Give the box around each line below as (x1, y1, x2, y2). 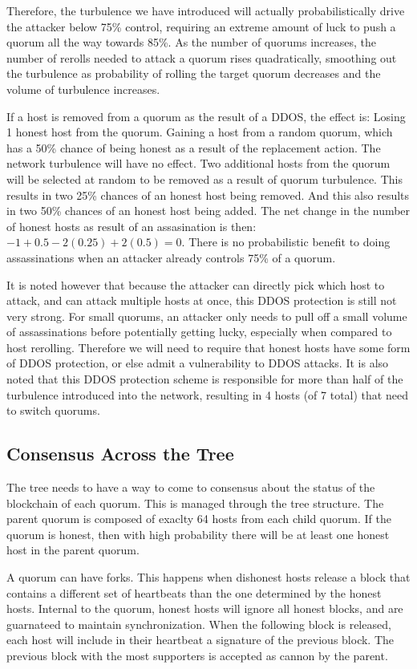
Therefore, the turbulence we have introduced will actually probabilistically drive (6, 2, 405, 18)
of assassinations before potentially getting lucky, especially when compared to (6, 323, 392, 340)
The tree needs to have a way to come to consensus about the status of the (6, 479, 375, 496)
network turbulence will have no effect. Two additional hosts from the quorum (6, 155, 391, 172)
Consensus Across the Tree (6, 441, 234, 466)
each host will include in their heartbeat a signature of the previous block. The (6, 631, 395, 648)
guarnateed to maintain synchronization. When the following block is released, (6, 615, 391, 632)
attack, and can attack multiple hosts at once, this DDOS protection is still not (6, 292, 397, 309)
